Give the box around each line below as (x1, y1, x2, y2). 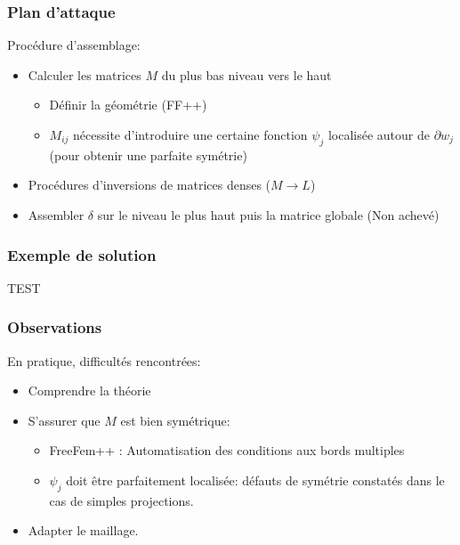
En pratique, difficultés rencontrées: (7, 351, 201, 370)
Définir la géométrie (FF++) (49, 95, 207, 114)
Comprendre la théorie (28, 381, 151, 400)
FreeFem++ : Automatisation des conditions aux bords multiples (49, 441, 405, 460)
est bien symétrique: (120, 411, 230, 429)
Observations (7, 316, 102, 338)
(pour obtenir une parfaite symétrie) (49, 145, 247, 164)
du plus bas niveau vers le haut (161, 65, 332, 84)
